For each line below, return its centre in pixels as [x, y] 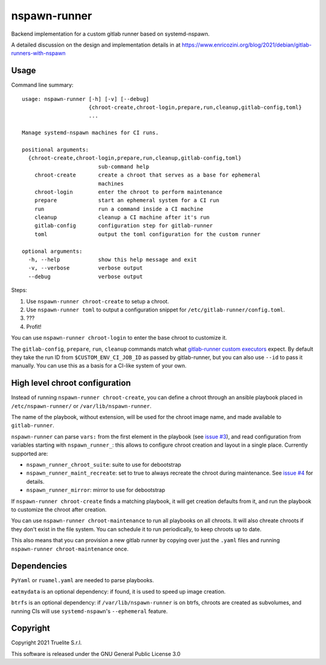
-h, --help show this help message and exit [113, 260]
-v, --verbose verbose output [85, 268]
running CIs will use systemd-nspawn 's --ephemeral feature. [90, 611]
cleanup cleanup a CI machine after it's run [122, 217]
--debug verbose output [85, 276]
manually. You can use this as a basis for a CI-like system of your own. [99, 366]
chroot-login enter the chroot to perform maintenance [128, 192]
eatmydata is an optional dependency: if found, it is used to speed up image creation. [118, 591]
